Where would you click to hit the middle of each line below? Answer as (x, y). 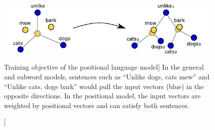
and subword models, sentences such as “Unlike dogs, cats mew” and (107, 76)
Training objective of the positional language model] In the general (104, 67)
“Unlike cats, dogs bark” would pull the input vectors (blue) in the (104, 86)
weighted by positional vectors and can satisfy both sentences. (97, 105)
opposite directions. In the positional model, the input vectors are (102, 96)
